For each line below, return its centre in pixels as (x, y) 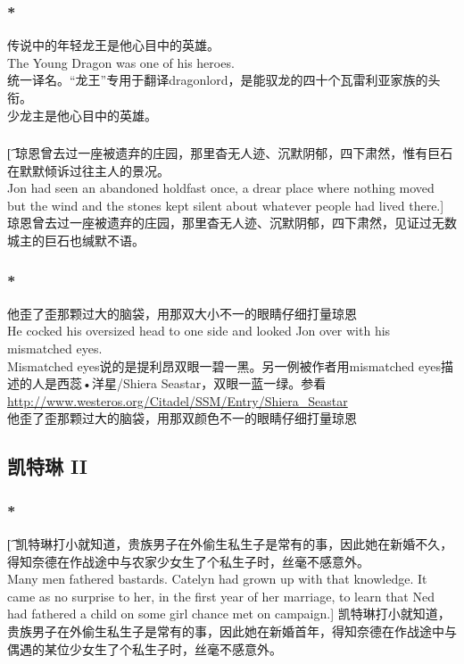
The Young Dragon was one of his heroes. (121, 62)
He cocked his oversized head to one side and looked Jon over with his (199, 331)
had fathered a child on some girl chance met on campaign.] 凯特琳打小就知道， (229, 614)
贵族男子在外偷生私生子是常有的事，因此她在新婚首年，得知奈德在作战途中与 (232, 631)
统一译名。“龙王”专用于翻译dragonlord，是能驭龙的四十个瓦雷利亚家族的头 (224, 80)
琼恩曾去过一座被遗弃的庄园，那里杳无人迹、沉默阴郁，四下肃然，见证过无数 (232, 223)
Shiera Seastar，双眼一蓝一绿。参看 (224, 383)
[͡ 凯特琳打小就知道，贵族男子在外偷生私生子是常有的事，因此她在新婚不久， (230, 544)
